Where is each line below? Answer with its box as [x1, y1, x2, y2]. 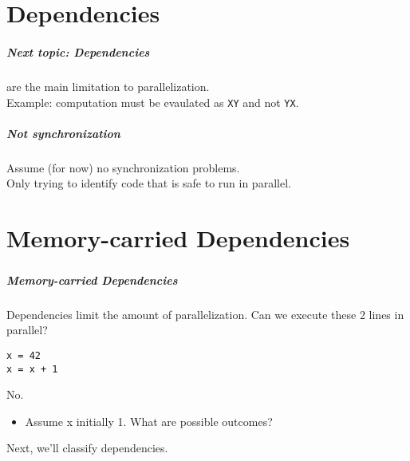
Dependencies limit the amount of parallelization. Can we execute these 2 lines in [6, 305, 404, 322]
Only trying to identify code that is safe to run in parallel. [6, 175, 291, 191]
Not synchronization [6, 124, 120, 141]
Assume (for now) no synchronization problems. [6, 159, 240, 175]
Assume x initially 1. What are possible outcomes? [25, 412, 273, 429]
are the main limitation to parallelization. [6, 77, 210, 94]
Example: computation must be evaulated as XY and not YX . [6, 93, 299, 110]
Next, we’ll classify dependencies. [6, 439, 168, 456]
